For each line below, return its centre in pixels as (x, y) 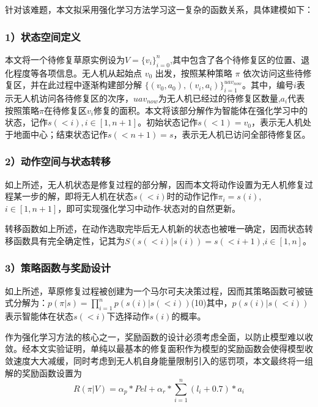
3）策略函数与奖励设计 (58, 268)
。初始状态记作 (168, 122)
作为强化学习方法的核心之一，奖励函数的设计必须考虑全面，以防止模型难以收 (159, 336)
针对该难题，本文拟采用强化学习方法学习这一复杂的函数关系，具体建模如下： (159, 9)
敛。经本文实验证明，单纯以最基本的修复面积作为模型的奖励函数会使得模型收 (159, 349)
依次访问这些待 (273, 73)
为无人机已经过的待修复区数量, (219, 98)
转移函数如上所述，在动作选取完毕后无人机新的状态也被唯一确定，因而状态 (155, 229)
